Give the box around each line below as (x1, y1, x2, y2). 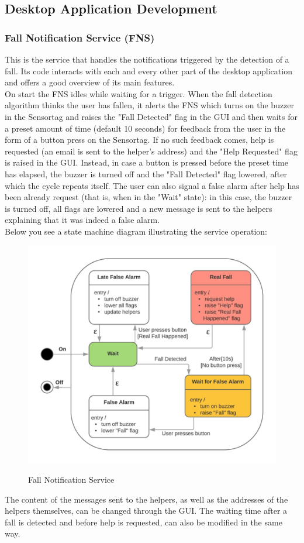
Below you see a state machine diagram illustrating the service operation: (5, 225, 268, 237)
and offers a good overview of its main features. (5, 76, 175, 88)
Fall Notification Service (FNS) (5, 30, 155, 44)
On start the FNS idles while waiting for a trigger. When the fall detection (5, 87, 272, 99)
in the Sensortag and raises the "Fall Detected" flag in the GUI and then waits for (5, 110, 298, 122)
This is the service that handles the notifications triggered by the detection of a (5, 53, 289, 65)
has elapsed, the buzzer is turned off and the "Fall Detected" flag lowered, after (5, 167, 287, 180)
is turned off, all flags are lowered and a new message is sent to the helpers (5, 202, 272, 214)
